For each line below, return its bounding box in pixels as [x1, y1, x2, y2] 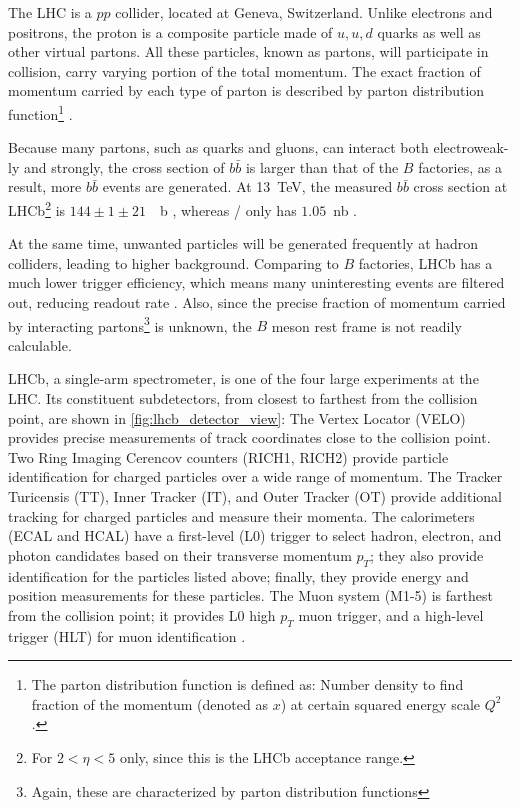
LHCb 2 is [8, 197, 66, 220]
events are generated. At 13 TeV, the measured [102, 176, 393, 197]
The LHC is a [8, 2, 92, 22]
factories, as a [418, 156, 502, 177]
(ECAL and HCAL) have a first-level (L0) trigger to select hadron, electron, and [8, 525, 502, 546]
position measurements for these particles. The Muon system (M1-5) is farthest [8, 585, 493, 606]
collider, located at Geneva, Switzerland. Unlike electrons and [115, 2, 493, 22]
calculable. [8, 334, 72, 355]
